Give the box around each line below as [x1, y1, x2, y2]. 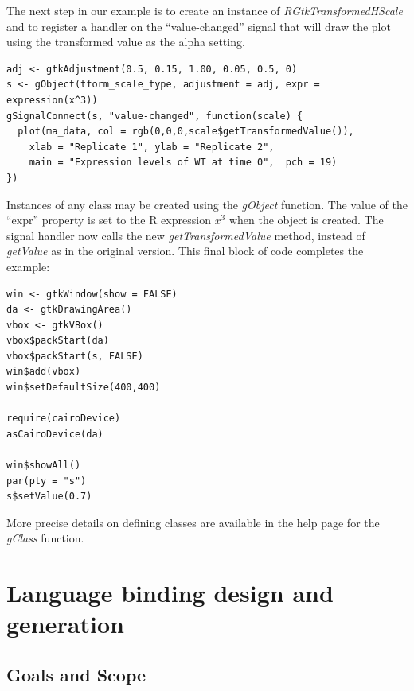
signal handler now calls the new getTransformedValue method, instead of [6, 227, 365, 243]
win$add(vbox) [6, 366, 81, 378]
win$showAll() [6, 460, 81, 472]
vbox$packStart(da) [6, 335, 109, 347]
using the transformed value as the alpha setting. [6, 33, 245, 50]
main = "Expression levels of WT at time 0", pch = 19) [29, 157, 338, 169]
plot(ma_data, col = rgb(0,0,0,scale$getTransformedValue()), [18, 126, 354, 138]
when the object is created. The [228, 212, 384, 228]
